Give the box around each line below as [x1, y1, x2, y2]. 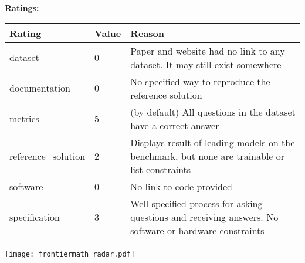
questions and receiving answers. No [130, 210, 279, 224]
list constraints [130, 162, 191, 176]
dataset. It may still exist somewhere [130, 57, 282, 71]
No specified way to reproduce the [130, 74, 270, 88]
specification [9, 210, 60, 224]
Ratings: [5, 2, 39, 14]
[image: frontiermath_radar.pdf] [5, 249, 135, 258]
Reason [130, 26, 165, 40]
